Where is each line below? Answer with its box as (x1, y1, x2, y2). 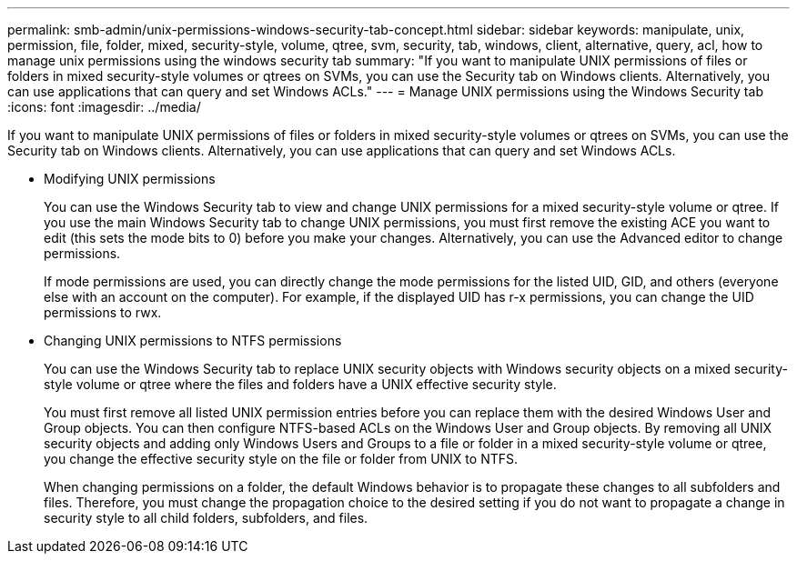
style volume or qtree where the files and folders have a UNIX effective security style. (44, 376, 557, 392)
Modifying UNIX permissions (44, 171, 216, 186)
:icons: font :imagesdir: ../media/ (7, 99, 201, 115)
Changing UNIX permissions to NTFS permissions (44, 333, 342, 348)
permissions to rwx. (44, 305, 162, 320)
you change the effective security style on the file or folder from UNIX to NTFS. (44, 451, 519, 466)
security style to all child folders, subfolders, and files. (44, 510, 368, 526)
